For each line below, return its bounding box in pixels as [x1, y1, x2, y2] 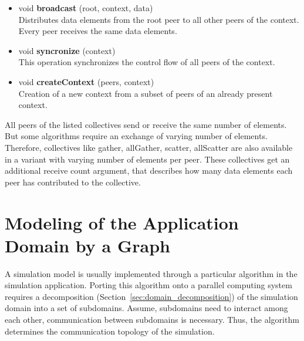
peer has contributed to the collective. [5, 175, 141, 188]
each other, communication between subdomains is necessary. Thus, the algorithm [5, 313, 299, 325]
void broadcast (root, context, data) [18, 2, 153, 13]
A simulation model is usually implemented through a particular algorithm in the [5, 267, 298, 279]
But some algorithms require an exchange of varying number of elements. [5, 130, 268, 142]
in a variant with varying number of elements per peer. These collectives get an [5, 153, 290, 165]
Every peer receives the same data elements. [18, 25, 177, 37]
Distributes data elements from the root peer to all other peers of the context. [18, 13, 299, 25]
